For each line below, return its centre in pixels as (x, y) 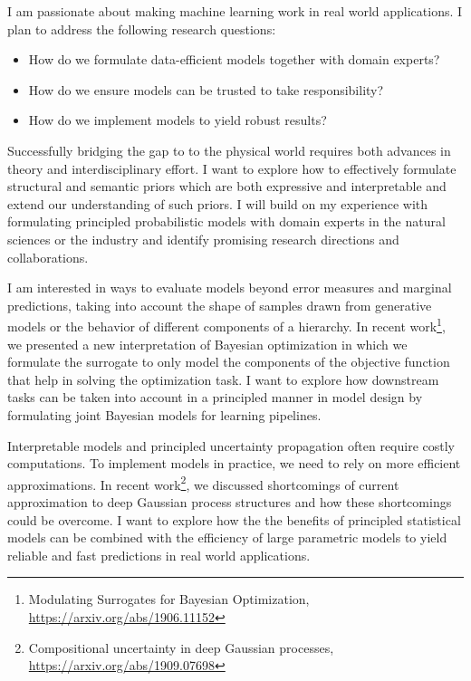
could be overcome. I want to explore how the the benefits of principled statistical (234, 519)
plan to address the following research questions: (142, 29)
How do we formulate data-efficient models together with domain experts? (234, 59)
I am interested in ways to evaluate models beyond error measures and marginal (230, 288)
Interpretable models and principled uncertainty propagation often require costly (231, 445)
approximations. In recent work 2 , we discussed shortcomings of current (203, 483)
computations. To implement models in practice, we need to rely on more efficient (234, 463)
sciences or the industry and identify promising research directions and (203, 239)
